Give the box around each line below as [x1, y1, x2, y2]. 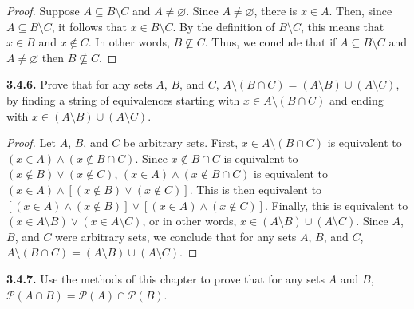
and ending [329, 91, 384, 108]
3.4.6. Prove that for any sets [6, 76, 152, 93]
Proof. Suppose [6, 2, 80, 18]
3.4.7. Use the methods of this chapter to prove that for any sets [6, 270, 325, 287]
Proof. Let [6, 134, 56, 151]
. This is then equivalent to [189, 180, 322, 197]
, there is [254, 2, 298, 18]
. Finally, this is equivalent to [264, 196, 408, 213]
